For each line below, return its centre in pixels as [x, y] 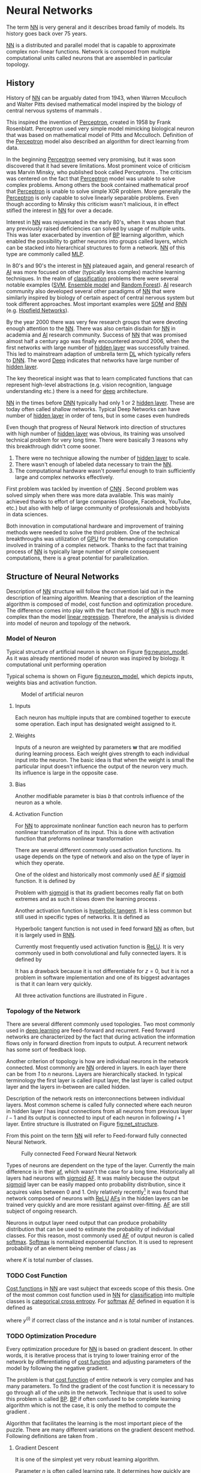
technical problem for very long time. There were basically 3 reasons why [97, 440]
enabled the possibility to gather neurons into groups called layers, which [97, 241]
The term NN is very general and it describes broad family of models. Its [95, 27]
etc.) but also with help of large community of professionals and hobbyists [98, 508]
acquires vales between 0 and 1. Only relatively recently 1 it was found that [97, 1191]
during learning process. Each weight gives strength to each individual [102, 753]
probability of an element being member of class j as [71, 1248]
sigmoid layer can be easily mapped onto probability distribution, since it [96, 1185]
